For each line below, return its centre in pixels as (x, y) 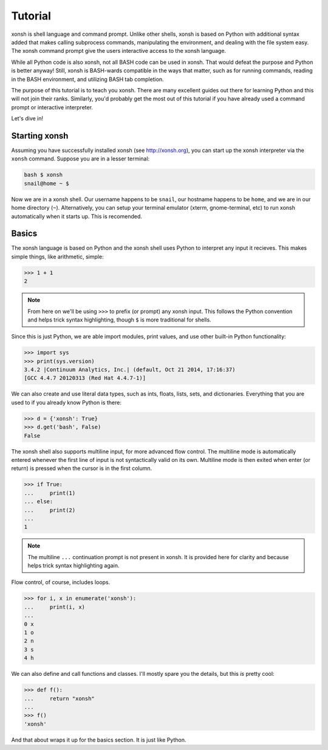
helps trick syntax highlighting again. (73, 566)
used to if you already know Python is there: (66, 402)
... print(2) (50, 510)
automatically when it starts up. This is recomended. (77, 216)
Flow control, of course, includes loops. (61, 582)
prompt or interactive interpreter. (52, 107)
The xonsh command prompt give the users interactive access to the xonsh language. (119, 51)
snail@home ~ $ (46, 183)
